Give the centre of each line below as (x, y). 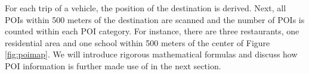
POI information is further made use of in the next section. (113, 65)
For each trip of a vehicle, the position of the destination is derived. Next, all (146, 8)
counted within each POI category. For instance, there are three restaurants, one (152, 31)
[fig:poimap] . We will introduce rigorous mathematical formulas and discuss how (151, 54)
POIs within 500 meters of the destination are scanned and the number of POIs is (155, 19)
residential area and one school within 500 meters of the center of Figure (137, 42)
